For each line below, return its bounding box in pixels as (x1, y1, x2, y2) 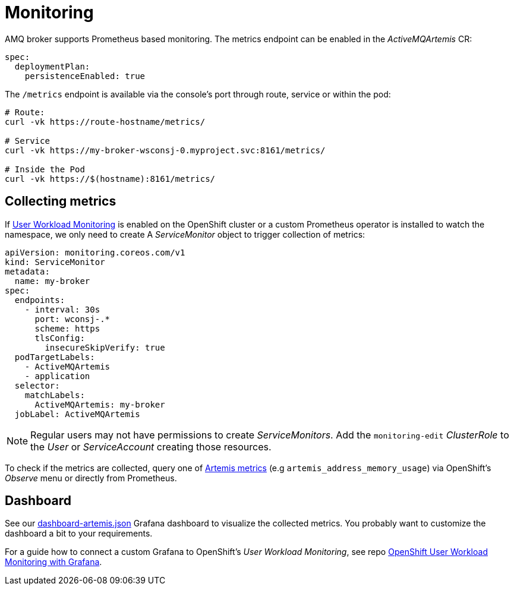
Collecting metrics (5, 194, 116, 209)
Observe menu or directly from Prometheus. (5, 472, 177, 483)
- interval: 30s (24, 304, 100, 314)
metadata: (5, 266, 50, 276)
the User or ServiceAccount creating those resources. (30, 440, 272, 453)
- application (24, 371, 90, 381)
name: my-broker (14, 276, 90, 286)
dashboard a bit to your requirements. (5, 528, 153, 539)
